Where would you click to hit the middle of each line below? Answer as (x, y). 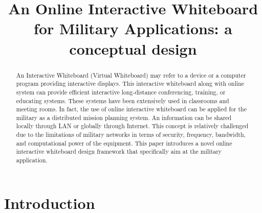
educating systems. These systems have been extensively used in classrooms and (123, 100)
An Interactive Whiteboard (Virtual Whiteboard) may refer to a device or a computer (131, 75)
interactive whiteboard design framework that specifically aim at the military (119, 151)
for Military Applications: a (133, 28)
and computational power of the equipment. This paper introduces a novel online (124, 143)
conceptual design (133, 48)
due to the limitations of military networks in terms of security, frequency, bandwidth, (131, 135)
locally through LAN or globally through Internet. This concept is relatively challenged (132, 126)
